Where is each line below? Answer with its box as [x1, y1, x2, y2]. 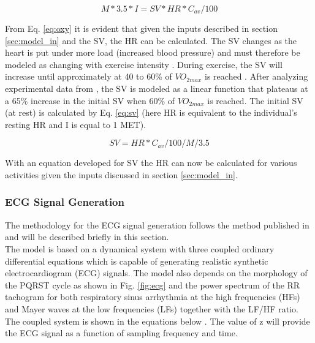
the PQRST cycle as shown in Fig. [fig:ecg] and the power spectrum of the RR [5, 278, 300, 291]
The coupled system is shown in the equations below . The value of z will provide [5, 314, 310, 327]
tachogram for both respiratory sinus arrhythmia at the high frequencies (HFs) [5, 290, 300, 303]
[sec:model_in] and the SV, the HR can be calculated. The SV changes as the [5, 34, 297, 47]
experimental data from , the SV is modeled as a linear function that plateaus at [5, 81, 308, 94]
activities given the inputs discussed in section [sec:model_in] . [5, 168, 238, 181]
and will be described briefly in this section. [5, 230, 169, 243]
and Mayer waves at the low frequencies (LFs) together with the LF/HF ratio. [5, 302, 298, 315]
